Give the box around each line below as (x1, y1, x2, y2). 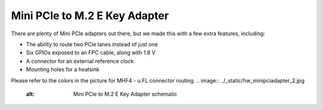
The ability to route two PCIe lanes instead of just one (26, 41, 159, 48)
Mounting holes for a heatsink (26, 66, 100, 73)
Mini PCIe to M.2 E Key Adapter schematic (73, 90, 178, 97)
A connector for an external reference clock (26, 57, 134, 65)
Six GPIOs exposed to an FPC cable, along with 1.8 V (26, 49, 156, 56)
